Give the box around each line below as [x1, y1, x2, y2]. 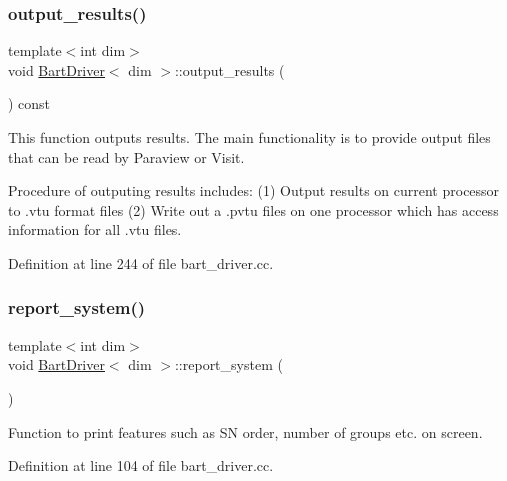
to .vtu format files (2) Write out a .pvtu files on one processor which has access [8, 199, 499, 220]
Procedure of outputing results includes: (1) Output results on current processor [8, 180, 500, 201]
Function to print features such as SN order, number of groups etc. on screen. [8, 421, 483, 442]
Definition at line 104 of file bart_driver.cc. [8, 455, 274, 476]
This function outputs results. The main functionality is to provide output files [8, 127, 491, 147]
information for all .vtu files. [8, 219, 182, 240]
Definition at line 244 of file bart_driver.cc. [8, 252, 274, 273]
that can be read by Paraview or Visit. [8, 146, 245, 167]
